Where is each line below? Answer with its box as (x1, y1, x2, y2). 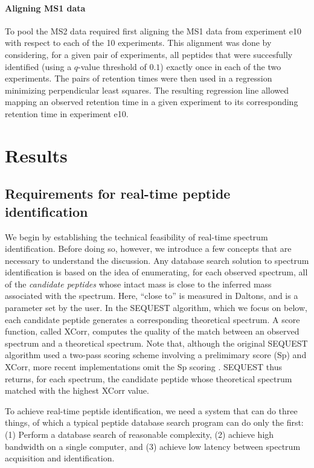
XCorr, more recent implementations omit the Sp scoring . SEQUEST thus (5, 361, 282, 373)
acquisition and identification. (5, 452, 115, 464)
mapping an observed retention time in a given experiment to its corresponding (5, 95, 298, 108)
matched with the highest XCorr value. (5, 384, 149, 397)
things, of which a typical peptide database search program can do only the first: (5, 416, 304, 429)
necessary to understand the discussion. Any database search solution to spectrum (5, 254, 309, 266)
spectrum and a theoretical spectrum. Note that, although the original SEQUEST (5, 336, 308, 349)
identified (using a (5, 60, 72, 72)
